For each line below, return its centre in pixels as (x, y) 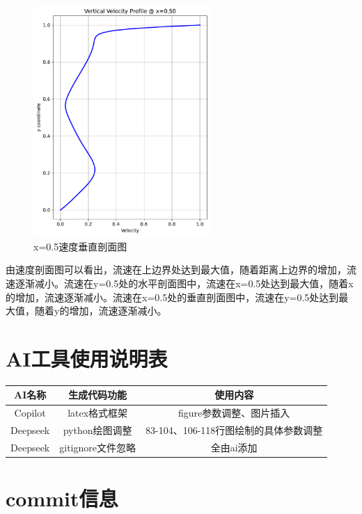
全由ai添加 (234, 447)
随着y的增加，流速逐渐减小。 (101, 311)
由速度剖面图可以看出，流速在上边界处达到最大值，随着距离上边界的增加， (176, 270)
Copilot (30, 413)
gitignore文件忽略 (97, 447)
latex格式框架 (98, 413)
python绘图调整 (97, 430)
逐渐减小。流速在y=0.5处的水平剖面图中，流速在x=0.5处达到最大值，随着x (184, 283)
